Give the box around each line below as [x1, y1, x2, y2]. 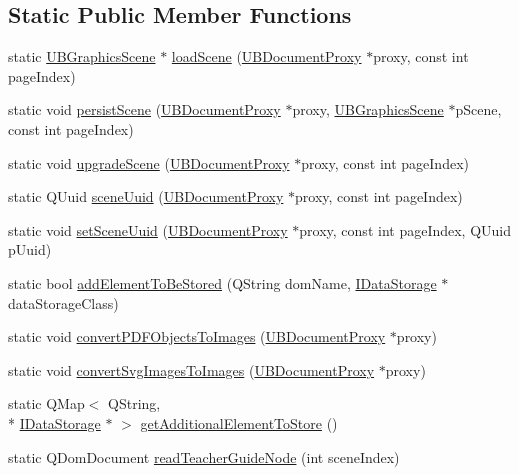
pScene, [455, 99, 502, 120]
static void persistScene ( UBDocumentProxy [8, 99, 281, 120]
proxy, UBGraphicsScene [292, 99, 444, 120]
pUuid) [8, 239, 52, 260]
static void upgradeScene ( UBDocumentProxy [8, 152, 290, 173]
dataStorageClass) [8, 292, 119, 313]
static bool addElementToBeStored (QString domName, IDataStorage [8, 272, 437, 293]
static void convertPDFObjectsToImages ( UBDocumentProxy [8, 326, 386, 347]
